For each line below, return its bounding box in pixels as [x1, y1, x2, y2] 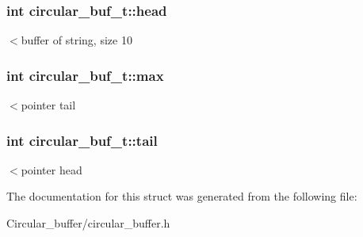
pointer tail [21, 97, 76, 113]
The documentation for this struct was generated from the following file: [6, 188, 357, 205]
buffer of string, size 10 [21, 32, 132, 48]
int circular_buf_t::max [6, 65, 164, 85]
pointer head [21, 161, 82, 178]
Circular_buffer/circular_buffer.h [6, 215, 170, 231]
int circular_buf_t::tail [6, 130, 158, 150]
